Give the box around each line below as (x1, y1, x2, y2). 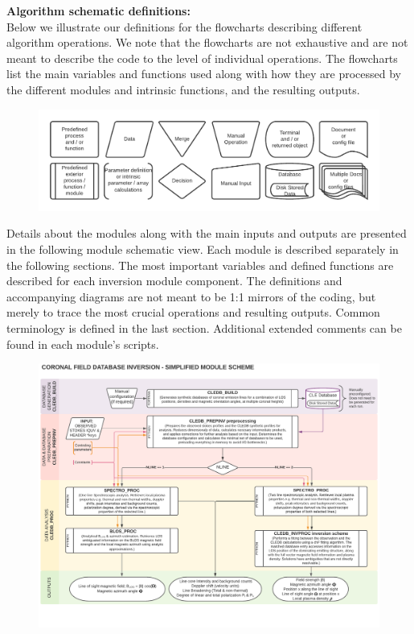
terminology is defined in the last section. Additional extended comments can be (6, 320, 402, 336)
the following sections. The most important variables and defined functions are (6, 256, 394, 273)
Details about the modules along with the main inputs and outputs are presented (6, 225, 407, 242)
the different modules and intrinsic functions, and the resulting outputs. (6, 81, 360, 97)
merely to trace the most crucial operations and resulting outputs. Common (6, 304, 380, 321)
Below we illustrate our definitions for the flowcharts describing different (6, 18, 363, 35)
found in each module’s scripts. (6, 335, 159, 352)
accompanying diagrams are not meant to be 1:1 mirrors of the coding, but (6, 288, 376, 305)
